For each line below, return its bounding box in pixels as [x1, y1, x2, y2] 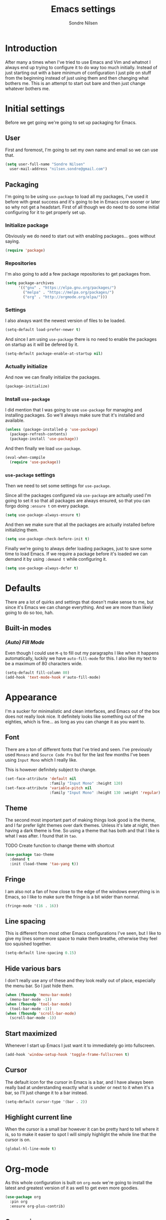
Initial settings [5, 103, 65, 114]
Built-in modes [5, 624, 52, 632]
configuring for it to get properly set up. [5, 209, 86, 215]
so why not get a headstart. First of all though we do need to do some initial [5, 204, 160, 210]
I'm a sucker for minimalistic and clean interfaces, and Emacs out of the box [5, 708, 160, 714]
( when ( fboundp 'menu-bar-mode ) [5, 993, 72, 998]
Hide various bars [5, 964, 61, 973]
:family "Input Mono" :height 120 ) [49, 781, 123, 786]
